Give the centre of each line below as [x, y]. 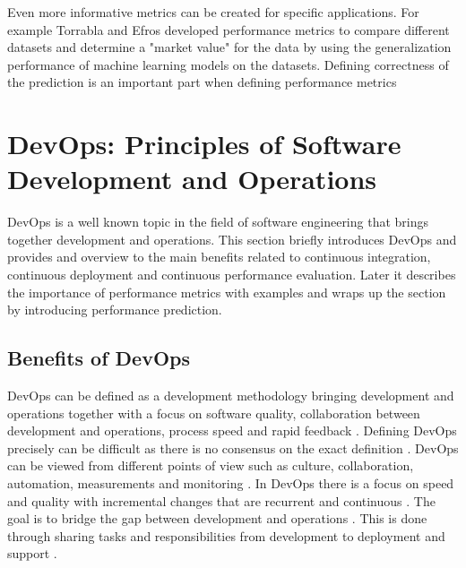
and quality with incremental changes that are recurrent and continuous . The [221, 500]
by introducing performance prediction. [115, 310]
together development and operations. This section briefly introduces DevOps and [232, 239]
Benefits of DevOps [99, 358]
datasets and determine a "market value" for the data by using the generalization [229, 47]
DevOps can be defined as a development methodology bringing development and [231, 396]
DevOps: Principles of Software [204, 144]
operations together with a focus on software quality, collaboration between [214, 413]
